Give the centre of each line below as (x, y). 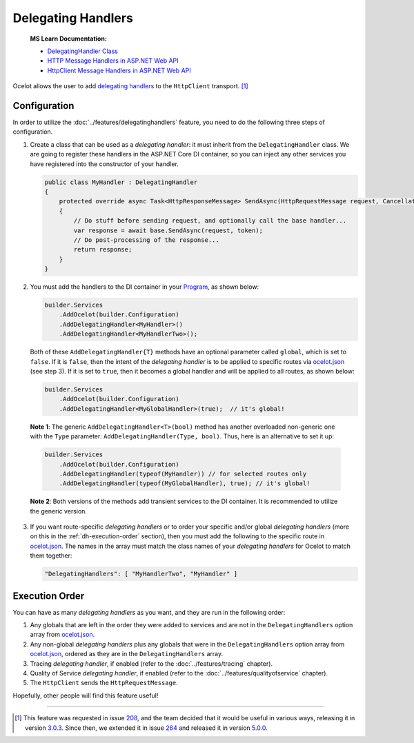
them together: (51, 556)
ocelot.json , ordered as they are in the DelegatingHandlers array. (127, 654)
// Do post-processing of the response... (147, 240)
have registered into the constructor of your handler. (105, 164)
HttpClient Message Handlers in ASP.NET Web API (119, 70)
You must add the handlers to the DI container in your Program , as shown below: (145, 287)
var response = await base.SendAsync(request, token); (168, 230)
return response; (103, 250)
